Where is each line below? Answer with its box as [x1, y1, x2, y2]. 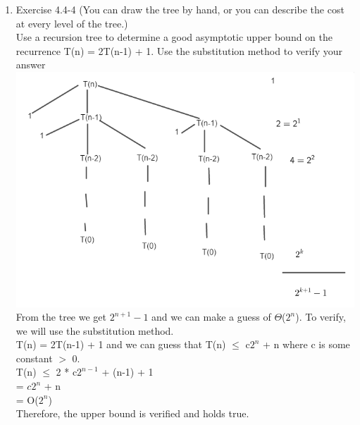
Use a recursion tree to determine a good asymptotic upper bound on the [15, 30, 333, 44]
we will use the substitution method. [15, 323, 174, 338]
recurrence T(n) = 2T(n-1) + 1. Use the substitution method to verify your [15, 43, 342, 58]
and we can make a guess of [151, 309, 271, 324]
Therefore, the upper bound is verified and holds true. [15, 406, 249, 421]
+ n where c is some [262, 337, 350, 352]
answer [15, 57, 46, 72]
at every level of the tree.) [15, 16, 128, 30]
